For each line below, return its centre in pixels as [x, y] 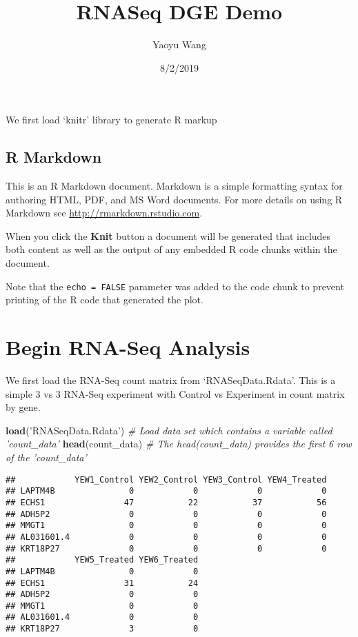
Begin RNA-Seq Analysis [128, 347]
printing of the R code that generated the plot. [105, 300]
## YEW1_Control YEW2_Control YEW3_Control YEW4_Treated [166, 479]
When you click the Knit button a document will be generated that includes [168, 235]
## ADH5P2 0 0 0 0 [166, 514]
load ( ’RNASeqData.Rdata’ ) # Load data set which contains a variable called [169, 430]
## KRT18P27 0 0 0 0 [166, 548]
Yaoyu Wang [179, 44]
